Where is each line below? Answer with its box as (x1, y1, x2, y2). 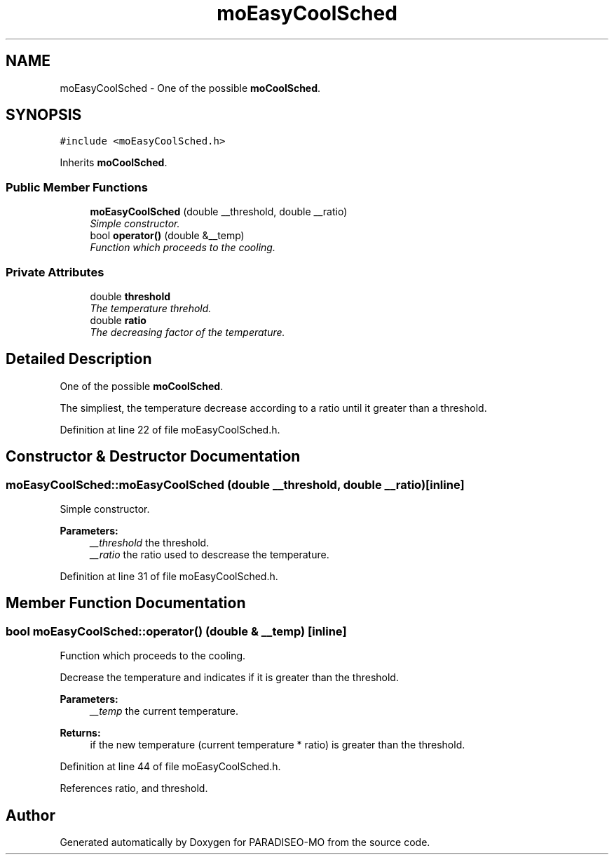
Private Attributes (6, 264, 104, 279)
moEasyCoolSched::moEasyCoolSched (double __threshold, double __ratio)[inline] (6, 477, 465, 492)
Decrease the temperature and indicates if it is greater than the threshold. (60, 671, 399, 684)
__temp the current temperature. (90, 705, 239, 718)
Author (6, 806, 55, 824)
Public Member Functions (6, 180, 148, 194)
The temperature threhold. (90, 302, 212, 314)
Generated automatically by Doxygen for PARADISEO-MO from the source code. (60, 836, 430, 849)
